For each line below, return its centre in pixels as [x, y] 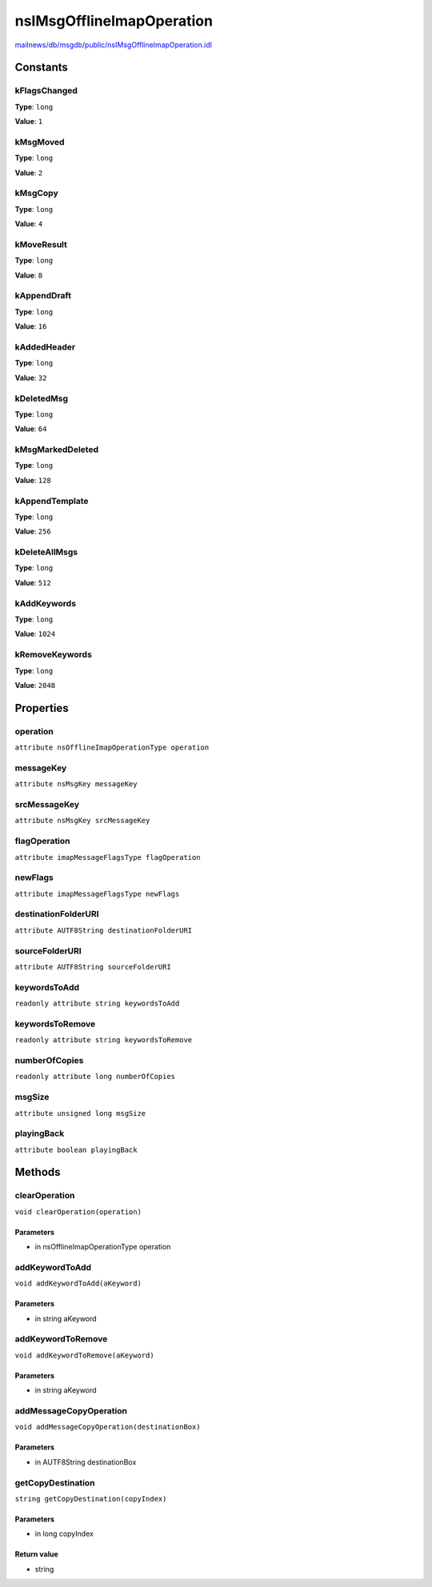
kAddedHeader [45, 346]
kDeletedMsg [41, 398]
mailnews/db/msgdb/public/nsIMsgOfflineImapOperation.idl [113, 45]
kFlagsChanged [46, 90]
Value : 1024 [35, 634]
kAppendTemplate [52, 501]
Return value [37, 1554]
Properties [42, 708]
